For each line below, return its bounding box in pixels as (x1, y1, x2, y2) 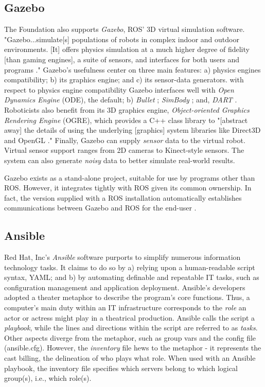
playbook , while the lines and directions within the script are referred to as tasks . (4, 322, 258, 333)
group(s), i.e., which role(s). (4, 373, 92, 383)
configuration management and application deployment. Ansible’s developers (4, 282, 245, 292)
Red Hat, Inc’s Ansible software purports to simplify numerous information (4, 252, 241, 262)
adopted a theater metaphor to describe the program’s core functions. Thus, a (4, 292, 250, 303)
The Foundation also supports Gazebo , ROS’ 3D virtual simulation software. (4, 24, 245, 34)
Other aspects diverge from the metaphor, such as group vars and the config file (4, 332, 256, 343)
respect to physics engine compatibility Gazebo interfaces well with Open (4, 84, 234, 95)
